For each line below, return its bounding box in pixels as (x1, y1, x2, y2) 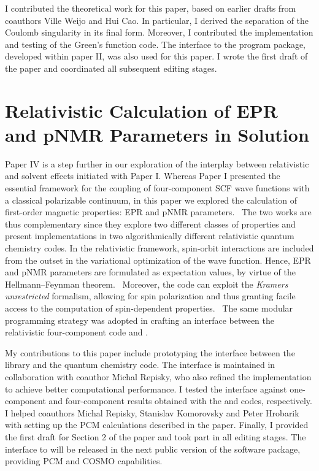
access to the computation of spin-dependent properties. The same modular (5, 302, 293, 314)
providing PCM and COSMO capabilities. (5, 454, 163, 467)
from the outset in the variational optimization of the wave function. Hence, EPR (5, 253, 311, 266)
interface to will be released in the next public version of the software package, (5, 442, 301, 455)
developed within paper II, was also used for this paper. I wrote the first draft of (5, 50, 308, 63)
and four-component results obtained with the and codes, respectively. (48, 394, 312, 407)
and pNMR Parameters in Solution (5, 121, 309, 147)
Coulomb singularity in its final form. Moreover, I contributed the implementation (5, 26, 313, 39)
